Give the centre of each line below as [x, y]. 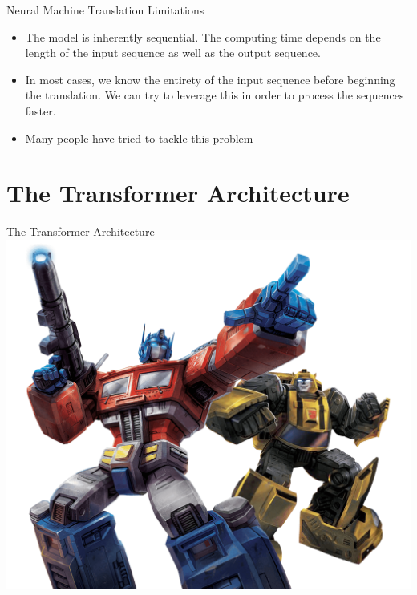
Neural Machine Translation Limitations [105, 10]
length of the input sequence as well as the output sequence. [173, 53]
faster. [40, 110]
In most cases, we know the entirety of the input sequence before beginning [210, 79]
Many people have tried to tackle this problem [139, 138]
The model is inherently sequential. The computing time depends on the [203, 36]
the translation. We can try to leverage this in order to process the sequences [215, 95]
